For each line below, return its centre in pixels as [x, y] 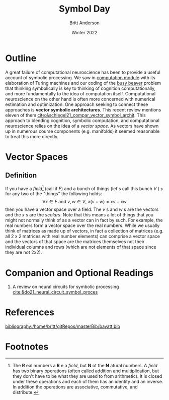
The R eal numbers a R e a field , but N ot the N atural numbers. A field [85, 366]
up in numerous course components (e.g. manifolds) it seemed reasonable [82, 131]
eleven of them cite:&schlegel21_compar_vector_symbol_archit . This [75, 115]
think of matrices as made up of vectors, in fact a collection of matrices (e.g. [84, 231]
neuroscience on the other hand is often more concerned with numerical [80, 99]
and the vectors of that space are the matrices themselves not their [75, 242]
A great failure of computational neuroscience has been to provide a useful [83, 72]
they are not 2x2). [24, 252]
